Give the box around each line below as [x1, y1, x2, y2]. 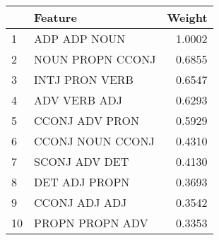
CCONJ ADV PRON [34, 112, 139, 128]
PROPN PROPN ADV [34, 215, 148, 231]
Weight [167, 9, 208, 25]
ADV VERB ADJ [34, 92, 122, 108]
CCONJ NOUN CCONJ [34, 133, 155, 149]
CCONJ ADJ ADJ [34, 194, 127, 210]
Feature [34, 9, 77, 25]
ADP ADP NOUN [34, 30, 126, 47]
